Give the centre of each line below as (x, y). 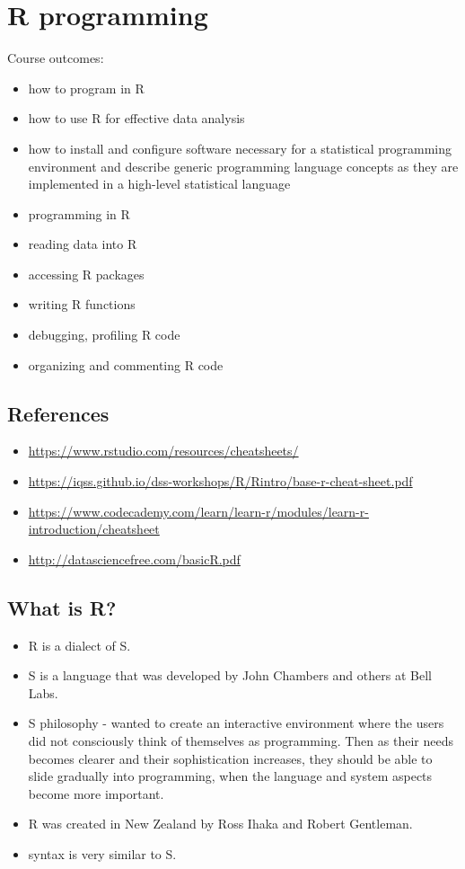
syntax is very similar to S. (102, 853)
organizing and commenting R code (126, 364)
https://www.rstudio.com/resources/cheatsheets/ (163, 451)
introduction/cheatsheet (94, 529)
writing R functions (82, 304)
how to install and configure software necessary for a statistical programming (240, 148)
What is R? (62, 607)
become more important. (96, 793)
